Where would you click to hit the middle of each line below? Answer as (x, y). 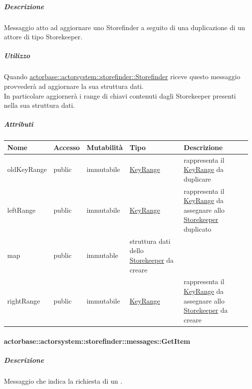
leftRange (22, 210)
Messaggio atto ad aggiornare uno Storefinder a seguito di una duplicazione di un (125, 27)
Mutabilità (105, 147)
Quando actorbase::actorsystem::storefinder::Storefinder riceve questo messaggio (122, 76)
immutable (102, 255)
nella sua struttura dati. (39, 105)
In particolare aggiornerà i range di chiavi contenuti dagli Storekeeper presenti (120, 95)
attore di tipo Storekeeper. (43, 37)
